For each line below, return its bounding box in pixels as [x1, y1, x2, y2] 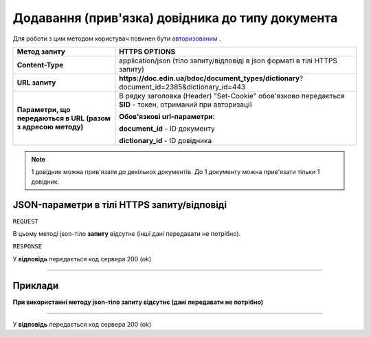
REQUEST [12, 217, 39, 225]
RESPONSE [12, 243, 43, 250]
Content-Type [16, 60, 64, 69]
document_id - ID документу [119, 124, 216, 133]
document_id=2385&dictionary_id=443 [119, 82, 246, 91]
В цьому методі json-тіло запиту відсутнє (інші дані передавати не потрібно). [12, 230, 241, 238]
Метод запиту [16, 47, 65, 56]
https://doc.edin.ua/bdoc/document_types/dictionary [119, 73, 300, 83]
